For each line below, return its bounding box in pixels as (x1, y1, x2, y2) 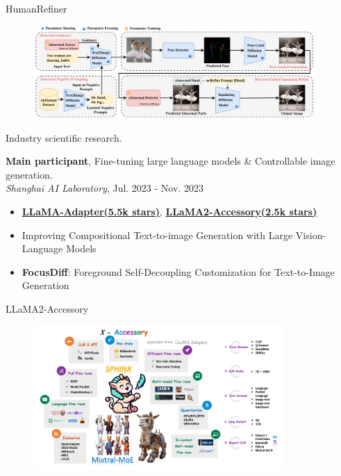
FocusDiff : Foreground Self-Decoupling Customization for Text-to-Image (22, 264, 335, 279)
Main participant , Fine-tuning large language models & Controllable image (6, 154, 335, 168)
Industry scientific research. (6, 130, 122, 145)
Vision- (295, 227, 326, 242)
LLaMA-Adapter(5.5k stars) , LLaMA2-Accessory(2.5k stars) (22, 204, 317, 218)
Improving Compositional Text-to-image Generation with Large (22, 227, 293, 242)
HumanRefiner (6, 1, 67, 15)
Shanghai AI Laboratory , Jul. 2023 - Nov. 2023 (6, 181, 203, 195)
